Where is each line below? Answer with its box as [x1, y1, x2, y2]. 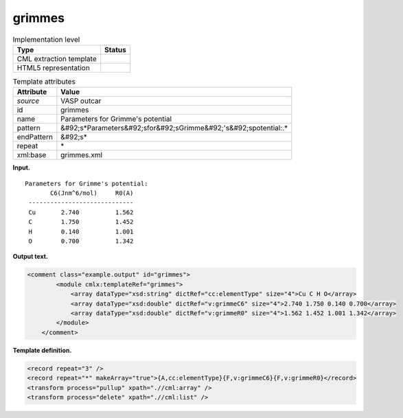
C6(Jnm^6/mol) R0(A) [50, 189, 134, 197]
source [16, 96, 40, 106]
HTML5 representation [16, 62, 91, 72]
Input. [12, 163, 30, 172]
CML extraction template [16, 54, 97, 63]
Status [104, 45, 126, 54]
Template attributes [12, 77, 76, 86]
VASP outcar [60, 96, 102, 106]
